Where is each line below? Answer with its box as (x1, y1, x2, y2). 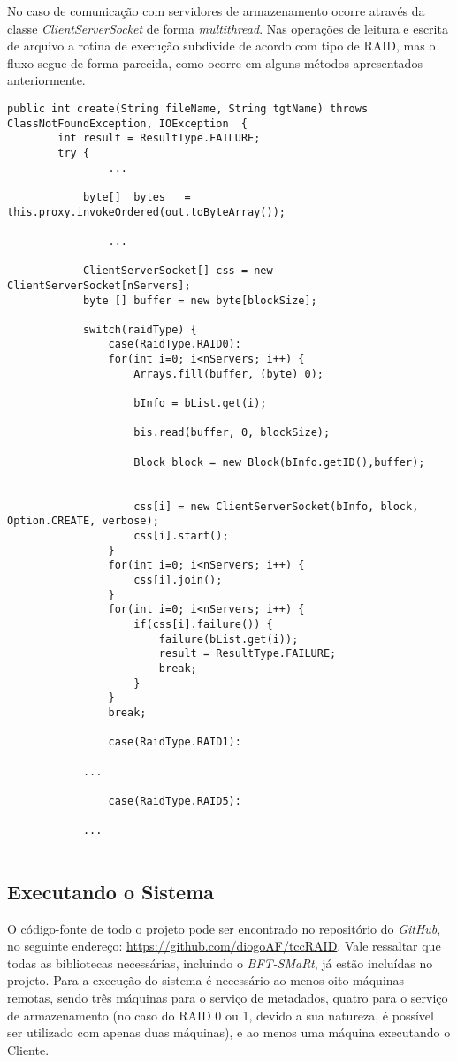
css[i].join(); (133, 573, 223, 586)
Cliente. (7, 1040, 50, 1058)
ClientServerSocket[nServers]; (7, 279, 191, 292)
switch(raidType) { (82, 323, 197, 336)
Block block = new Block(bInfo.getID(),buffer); (133, 455, 425, 469)
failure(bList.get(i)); (158, 632, 299, 646)
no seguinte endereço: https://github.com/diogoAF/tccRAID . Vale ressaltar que (7, 936, 441, 955)
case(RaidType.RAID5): (108, 794, 241, 807)
